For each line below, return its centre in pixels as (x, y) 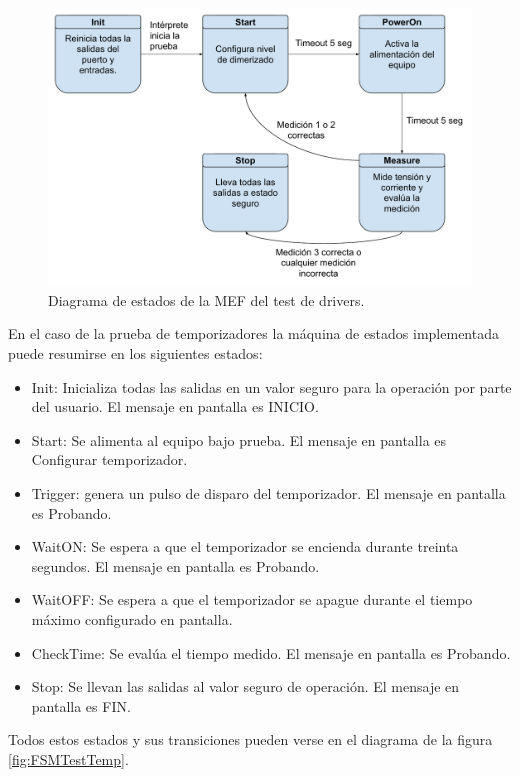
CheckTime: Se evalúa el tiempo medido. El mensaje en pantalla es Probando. (271, 652)
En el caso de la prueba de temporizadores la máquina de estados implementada (253, 333)
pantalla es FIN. (81, 705)
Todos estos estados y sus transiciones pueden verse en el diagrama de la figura (250, 739)
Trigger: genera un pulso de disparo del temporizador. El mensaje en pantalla (268, 493)
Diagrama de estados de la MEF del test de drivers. (206, 299)
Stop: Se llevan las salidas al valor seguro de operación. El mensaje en (245, 686)
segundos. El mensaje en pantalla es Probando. (175, 565)
